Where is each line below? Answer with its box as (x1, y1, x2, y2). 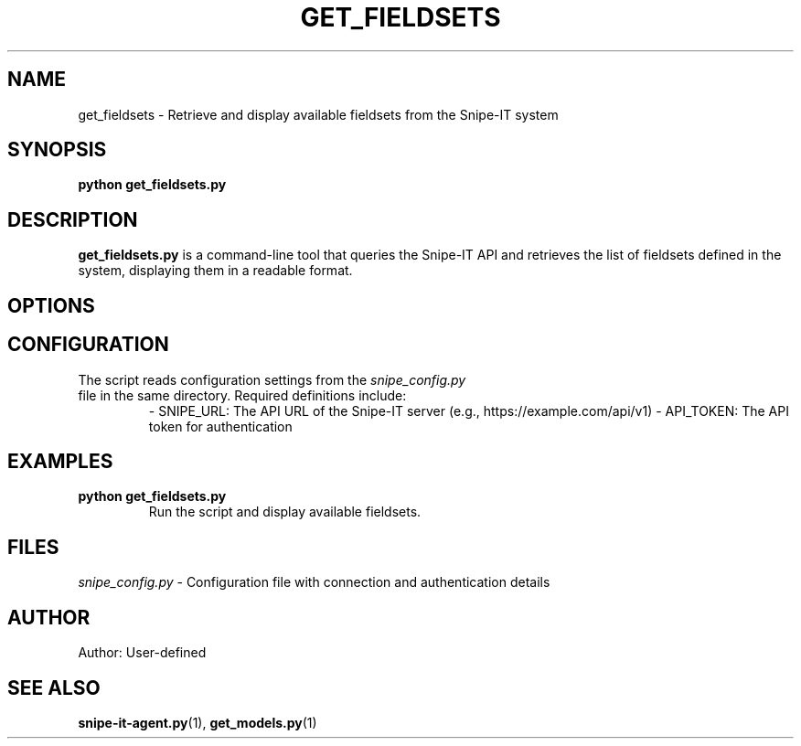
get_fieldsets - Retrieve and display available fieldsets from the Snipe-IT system (78, 106, 559, 123)
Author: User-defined (78, 645, 207, 661)
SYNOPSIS (7, 138, 107, 162)
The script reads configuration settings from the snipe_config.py (78, 371, 466, 388)
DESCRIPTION (7, 208, 138, 231)
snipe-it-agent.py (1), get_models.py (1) (78, 714, 317, 730)
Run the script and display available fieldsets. (148, 504, 422, 520)
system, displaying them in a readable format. (78, 262, 353, 279)
